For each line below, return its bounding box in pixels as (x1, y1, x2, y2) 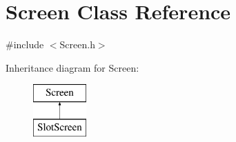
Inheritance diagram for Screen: (6, 60, 139, 74)
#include (6, 37, 44, 52)
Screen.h (59, 37, 95, 52)
